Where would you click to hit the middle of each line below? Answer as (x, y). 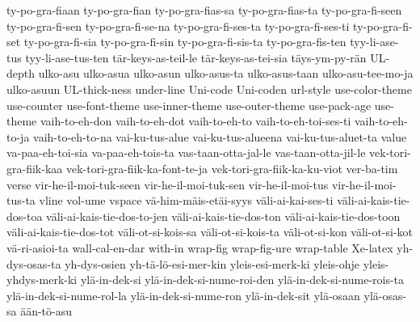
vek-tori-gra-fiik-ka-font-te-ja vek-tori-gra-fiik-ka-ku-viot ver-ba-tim (232, 168)
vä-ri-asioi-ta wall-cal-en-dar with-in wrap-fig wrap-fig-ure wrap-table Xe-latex (200, 247)
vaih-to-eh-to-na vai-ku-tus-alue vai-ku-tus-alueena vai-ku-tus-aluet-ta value (220, 136)
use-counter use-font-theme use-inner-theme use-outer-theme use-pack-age (189, 105)
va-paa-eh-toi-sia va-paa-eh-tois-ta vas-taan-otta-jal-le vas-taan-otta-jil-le (186, 153)
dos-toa (25, 216)
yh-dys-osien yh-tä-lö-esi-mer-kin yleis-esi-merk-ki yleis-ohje (212, 263)
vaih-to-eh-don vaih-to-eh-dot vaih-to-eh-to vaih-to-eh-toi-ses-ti (195, 121)
